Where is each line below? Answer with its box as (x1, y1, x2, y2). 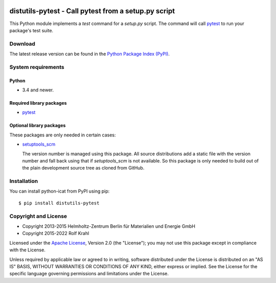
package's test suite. (9, 27, 54, 33)
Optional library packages (9, 123, 66, 129)
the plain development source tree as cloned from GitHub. (22, 165, 145, 171)
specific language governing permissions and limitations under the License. (9, 271, 169, 277)
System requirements (9, 63, 64, 70)
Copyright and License (9, 213, 67, 220)
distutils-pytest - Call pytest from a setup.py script (9, 7, 175, 15)
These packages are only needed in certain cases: (9, 132, 116, 138)
